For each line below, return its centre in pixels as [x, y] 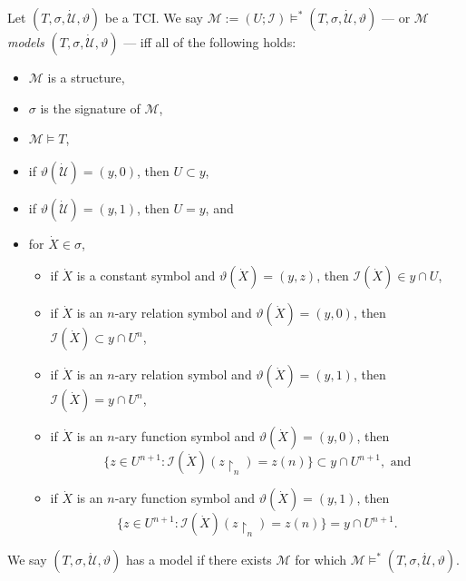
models [26, 42]
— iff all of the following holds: [210, 42]
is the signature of [90, 108]
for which [321, 560]
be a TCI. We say [154, 17]
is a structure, [86, 77]
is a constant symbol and [146, 276]
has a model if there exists [199, 560]
